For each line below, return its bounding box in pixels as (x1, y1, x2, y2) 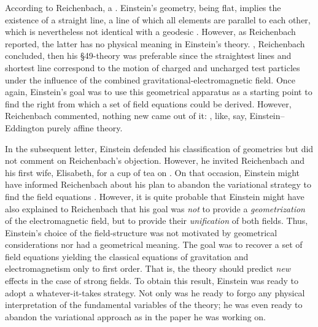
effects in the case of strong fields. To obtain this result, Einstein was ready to (5, 274, 299, 287)
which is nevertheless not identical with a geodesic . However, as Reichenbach (5, 25, 296, 38)
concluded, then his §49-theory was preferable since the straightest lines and (5, 49, 292, 62)
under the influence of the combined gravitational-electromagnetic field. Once (5, 73, 296, 86)
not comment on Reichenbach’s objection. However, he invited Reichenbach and (5, 154, 305, 167)
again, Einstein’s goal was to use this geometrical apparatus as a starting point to (5, 85, 312, 98)
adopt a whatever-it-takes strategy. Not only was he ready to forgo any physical (5, 286, 305, 299)
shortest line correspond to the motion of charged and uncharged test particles (5, 61, 300, 74)
